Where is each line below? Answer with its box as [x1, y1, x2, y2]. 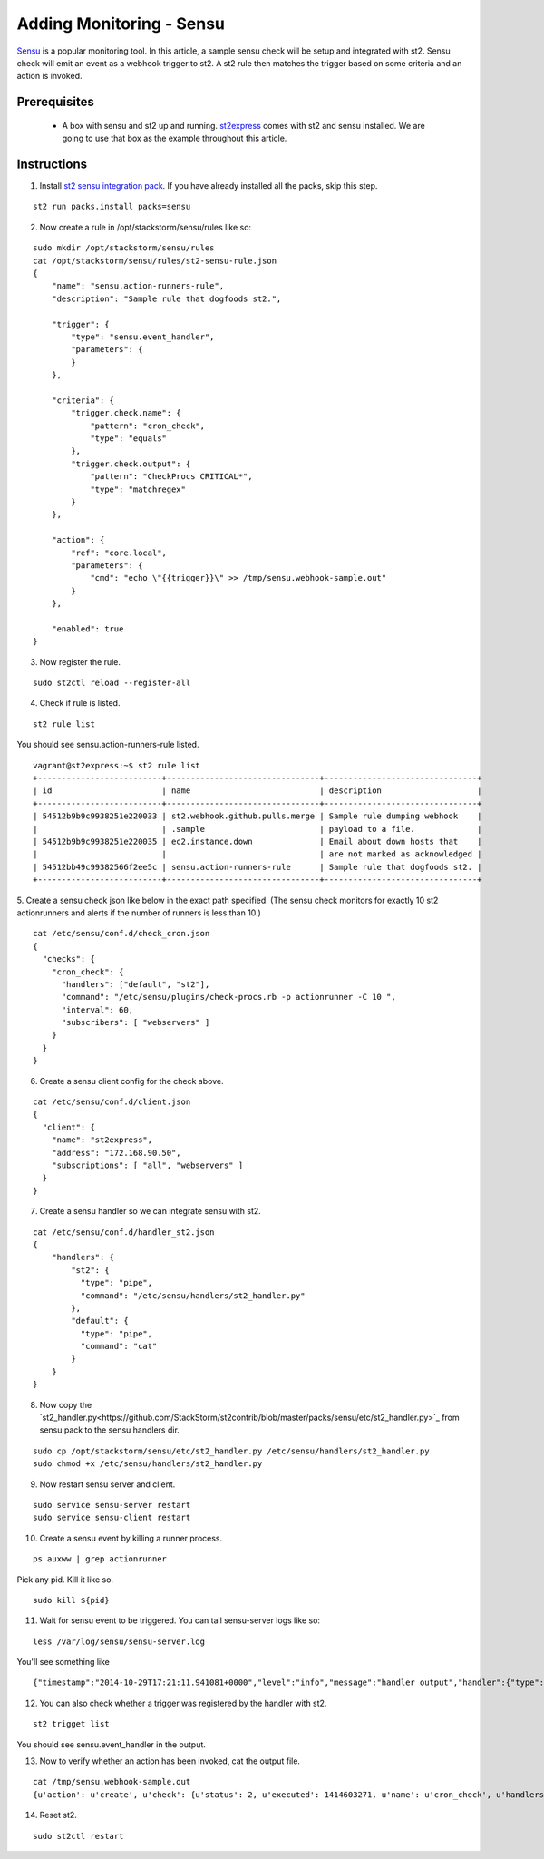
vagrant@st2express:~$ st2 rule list [33, 760, 201, 770]
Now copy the [39, 1399, 92, 1410]
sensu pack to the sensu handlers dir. [39, 1424, 180, 1435]
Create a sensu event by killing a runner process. [39, 1532, 223, 1543]
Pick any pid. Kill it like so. [16, 1574, 113, 1585]
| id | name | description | [33, 786, 482, 796]
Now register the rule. [39, 656, 121, 667]
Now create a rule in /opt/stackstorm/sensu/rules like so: [39, 221, 252, 232]
